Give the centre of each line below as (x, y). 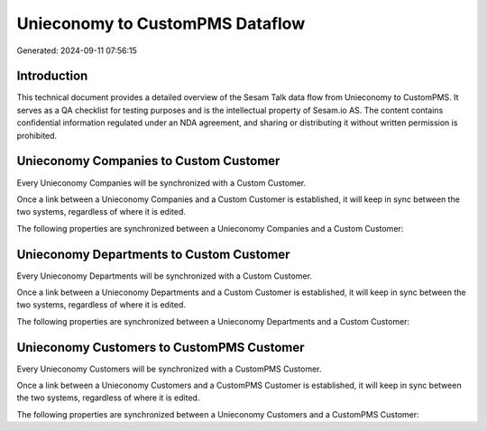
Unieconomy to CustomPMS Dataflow (161, 23)
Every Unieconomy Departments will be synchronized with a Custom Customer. (165, 276)
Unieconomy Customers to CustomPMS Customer (161, 347)
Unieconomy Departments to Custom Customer (153, 254)
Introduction (52, 76)
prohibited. (37, 135)
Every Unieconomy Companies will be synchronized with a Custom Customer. (161, 183)
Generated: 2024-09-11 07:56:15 (77, 50)
